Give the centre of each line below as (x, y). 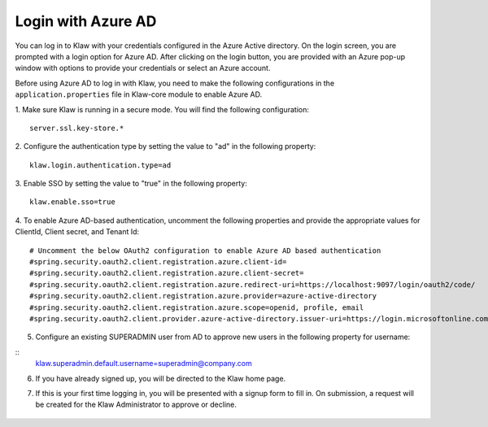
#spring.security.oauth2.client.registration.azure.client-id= (158, 262)
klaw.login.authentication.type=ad (100, 165)
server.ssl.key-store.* (77, 128)
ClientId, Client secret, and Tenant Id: (77, 232)
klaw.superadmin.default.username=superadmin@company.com (144, 364)
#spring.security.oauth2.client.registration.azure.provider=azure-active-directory (203, 296)
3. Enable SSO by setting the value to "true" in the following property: (131, 184)
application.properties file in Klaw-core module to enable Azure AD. (139, 94)
